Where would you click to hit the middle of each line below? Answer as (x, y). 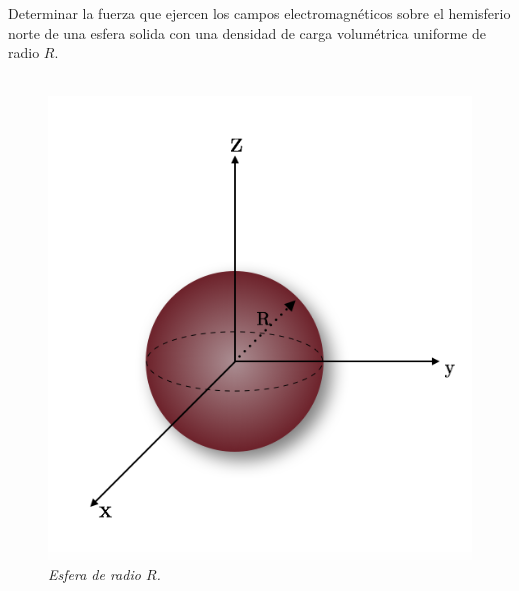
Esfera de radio (94, 574)
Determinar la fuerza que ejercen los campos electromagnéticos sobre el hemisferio (259, 13)
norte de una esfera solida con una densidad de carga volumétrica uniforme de (247, 32)
